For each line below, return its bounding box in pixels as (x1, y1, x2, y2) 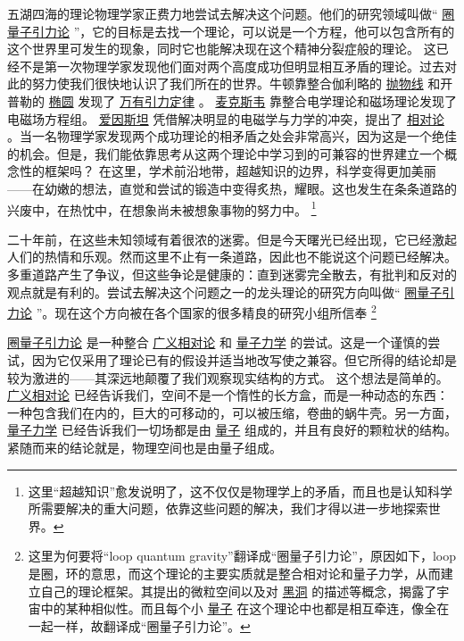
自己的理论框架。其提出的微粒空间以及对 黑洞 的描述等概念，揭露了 (40, 581, 437, 600)
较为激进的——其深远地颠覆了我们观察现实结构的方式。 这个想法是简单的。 (7, 368, 449, 387)
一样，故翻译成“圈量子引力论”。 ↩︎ (53, 616, 251, 635)
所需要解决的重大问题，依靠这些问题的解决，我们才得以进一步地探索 (28, 499, 428, 518)
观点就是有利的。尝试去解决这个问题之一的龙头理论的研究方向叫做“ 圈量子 (7, 282, 443, 301)
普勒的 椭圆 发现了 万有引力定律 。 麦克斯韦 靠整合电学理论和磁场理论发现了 (7, 91, 457, 110)
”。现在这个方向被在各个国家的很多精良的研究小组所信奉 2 (36, 301, 377, 321)
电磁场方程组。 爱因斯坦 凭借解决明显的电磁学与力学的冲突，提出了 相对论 (7, 109, 444, 128)
